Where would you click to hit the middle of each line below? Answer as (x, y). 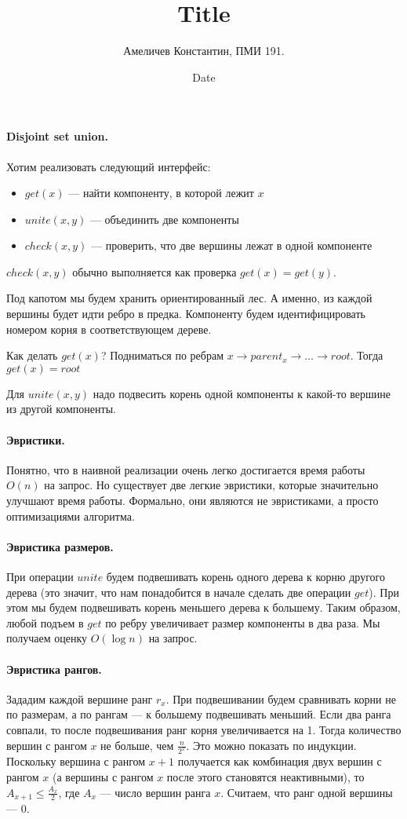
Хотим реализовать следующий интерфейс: (109, 166)
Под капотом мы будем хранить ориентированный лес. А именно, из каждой (189, 298)
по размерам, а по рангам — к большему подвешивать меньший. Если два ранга (199, 714)
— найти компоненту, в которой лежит (161, 193)
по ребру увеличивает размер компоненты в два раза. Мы (243, 622)
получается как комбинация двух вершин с (280, 761)
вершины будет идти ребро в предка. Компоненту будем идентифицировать (186, 314)
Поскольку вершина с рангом (76, 761)
